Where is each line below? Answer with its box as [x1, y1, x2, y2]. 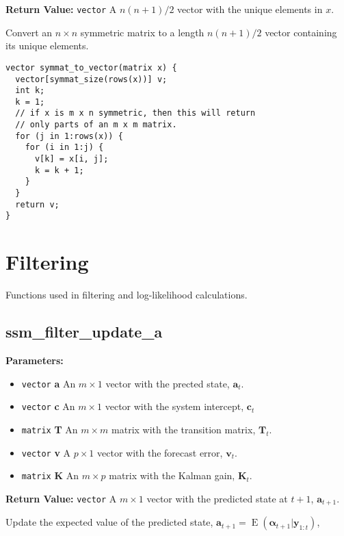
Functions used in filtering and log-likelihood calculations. [5, 288, 248, 302]
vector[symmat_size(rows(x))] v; [15, 74, 168, 84]
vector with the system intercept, [105, 399, 244, 413]
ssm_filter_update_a [5, 321, 163, 342]
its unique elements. [5, 38, 89, 53]
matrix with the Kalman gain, [109, 468, 235, 483]
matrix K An [21, 468, 79, 483]
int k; [15, 86, 45, 96]
